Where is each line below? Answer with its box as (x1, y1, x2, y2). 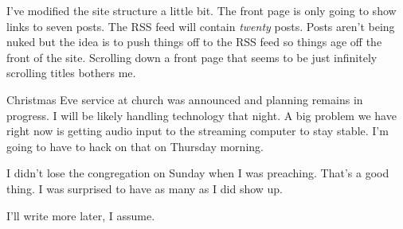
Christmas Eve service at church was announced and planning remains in (6, 91, 363, 107)
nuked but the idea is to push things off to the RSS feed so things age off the (6, 33, 382, 50)
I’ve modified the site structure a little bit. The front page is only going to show (6, 2, 397, 18)
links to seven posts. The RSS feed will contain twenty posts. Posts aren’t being (6, 17, 395, 34)
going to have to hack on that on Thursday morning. (6, 138, 264, 154)
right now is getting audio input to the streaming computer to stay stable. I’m (6, 122, 389, 139)
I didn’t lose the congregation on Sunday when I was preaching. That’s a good (6, 165, 389, 181)
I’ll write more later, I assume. (6, 207, 155, 223)
